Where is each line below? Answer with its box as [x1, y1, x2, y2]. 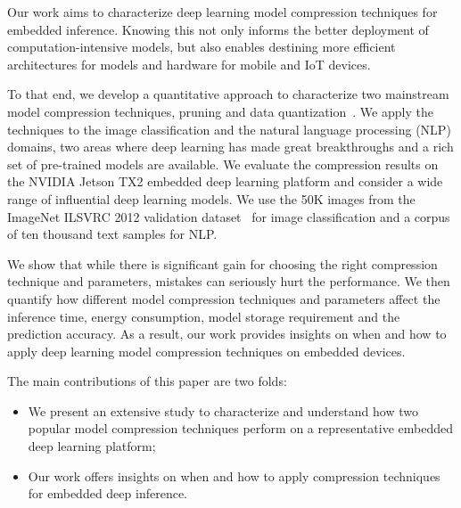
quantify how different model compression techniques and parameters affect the [7, 289, 440, 307]
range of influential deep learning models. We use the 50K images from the [7, 189, 416, 208]
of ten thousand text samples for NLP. [7, 225, 218, 243]
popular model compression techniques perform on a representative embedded [28, 419, 453, 438]
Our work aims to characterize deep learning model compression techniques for [7, 3, 438, 20]
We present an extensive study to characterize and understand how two [28, 401, 418, 420]
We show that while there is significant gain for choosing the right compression [7, 254, 438, 273]
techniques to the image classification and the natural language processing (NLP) [7, 119, 451, 138]
